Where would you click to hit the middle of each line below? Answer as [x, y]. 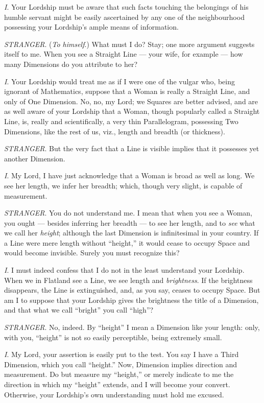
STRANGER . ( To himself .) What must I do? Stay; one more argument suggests [129, 44]
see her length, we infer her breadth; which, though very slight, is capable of [123, 185]
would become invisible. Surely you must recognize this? [92, 253]
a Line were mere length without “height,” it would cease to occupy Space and [127, 242]
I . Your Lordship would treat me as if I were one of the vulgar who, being [120, 81]
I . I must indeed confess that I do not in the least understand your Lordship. [124, 270]
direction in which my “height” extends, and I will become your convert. [117, 384]
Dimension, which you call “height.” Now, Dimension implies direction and [121, 364]
